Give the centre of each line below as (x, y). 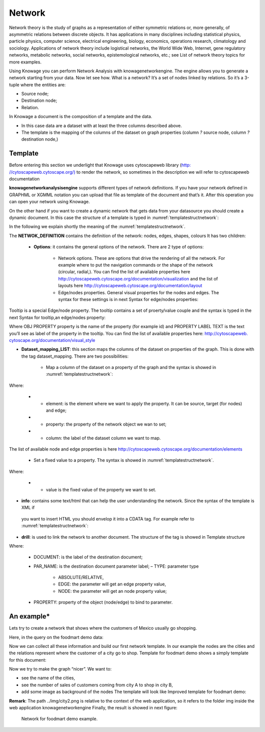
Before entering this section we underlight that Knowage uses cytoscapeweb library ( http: (100, 165)
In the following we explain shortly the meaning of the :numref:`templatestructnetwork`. (97, 227)
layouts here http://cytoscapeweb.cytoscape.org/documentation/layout (130, 286)
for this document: (28, 660)
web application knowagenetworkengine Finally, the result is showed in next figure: (93, 708)
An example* (29, 617)
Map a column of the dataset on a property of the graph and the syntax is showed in (131, 367)
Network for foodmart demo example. (59, 719)
